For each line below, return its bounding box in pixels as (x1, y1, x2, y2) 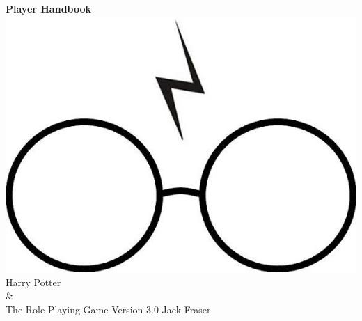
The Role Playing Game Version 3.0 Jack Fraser (6, 302, 211, 317)
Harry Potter (6, 274, 61, 289)
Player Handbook (6, 1, 92, 15)
